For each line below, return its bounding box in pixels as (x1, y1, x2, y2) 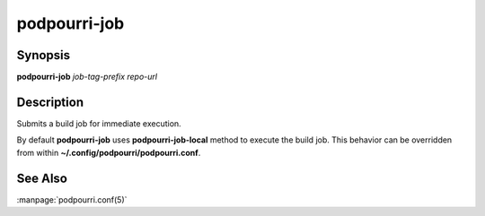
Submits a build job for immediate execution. (16, 117, 181, 129)
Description (16, 94, 84, 109)
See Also (16, 170, 67, 186)
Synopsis (16, 48, 71, 63)
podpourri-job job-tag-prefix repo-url (16, 72, 157, 82)
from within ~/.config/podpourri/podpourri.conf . (16, 147, 201, 158)
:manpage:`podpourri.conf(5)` (16, 194, 128, 205)
